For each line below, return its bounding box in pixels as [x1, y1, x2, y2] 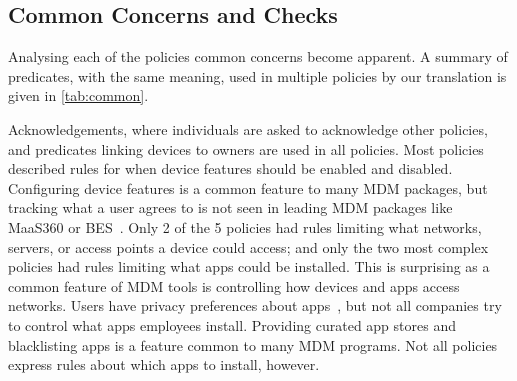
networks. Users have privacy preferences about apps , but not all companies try [8, 295, 502, 316]
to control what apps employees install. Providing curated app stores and [8, 314, 456, 335]
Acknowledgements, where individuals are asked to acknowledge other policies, [8, 118, 488, 139]
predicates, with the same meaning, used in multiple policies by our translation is [8, 65, 507, 86]
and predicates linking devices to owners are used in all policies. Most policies [8, 138, 484, 159]
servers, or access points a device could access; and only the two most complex [8, 236, 489, 257]
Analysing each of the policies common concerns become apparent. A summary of [8, 46, 508, 67]
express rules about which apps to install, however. [8, 354, 320, 375]
